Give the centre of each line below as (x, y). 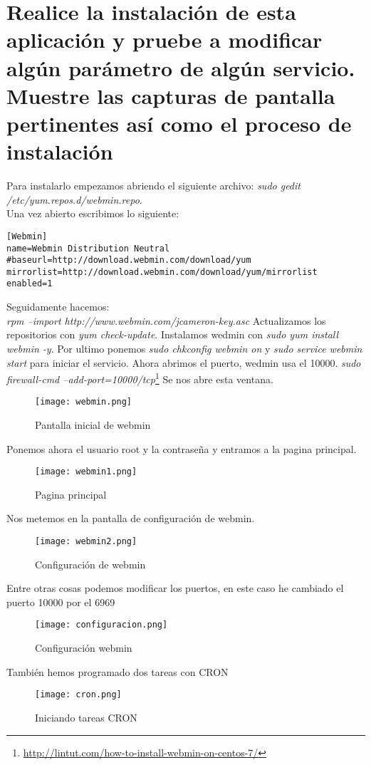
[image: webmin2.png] (86, 542)
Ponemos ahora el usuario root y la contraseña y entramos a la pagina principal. (182, 448)
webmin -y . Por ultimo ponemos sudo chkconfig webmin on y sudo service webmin (184, 348)
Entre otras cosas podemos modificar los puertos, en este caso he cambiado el (175, 588)
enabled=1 (30, 284)
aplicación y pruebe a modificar (164, 40)
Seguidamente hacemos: (58, 307)
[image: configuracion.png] (101, 625)
